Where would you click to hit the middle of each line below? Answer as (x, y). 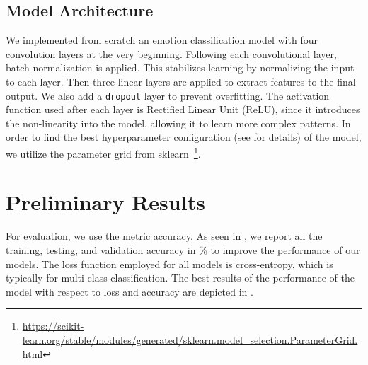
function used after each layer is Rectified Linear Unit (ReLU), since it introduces (183, 109)
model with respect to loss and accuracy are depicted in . (130, 291)
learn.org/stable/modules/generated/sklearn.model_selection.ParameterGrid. (190, 339)
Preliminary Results (105, 202)
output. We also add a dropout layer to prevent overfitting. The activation (168, 95)
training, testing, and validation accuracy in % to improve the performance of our (183, 249)
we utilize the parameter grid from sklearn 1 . (103, 152)
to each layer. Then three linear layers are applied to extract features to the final (181, 81)
